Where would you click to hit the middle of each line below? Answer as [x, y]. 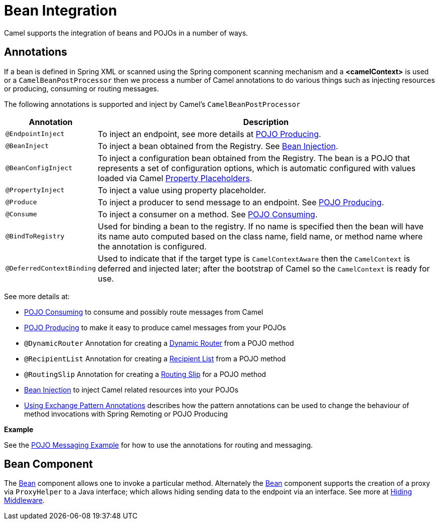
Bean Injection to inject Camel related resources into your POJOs [131, 389]
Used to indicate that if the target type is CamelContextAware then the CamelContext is [254, 258]
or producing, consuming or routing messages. [82, 88]
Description [266, 122]
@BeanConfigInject [39, 168]
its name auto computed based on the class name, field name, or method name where [260, 236]
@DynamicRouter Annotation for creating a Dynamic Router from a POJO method [159, 343]
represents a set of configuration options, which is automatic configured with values [257, 168]
